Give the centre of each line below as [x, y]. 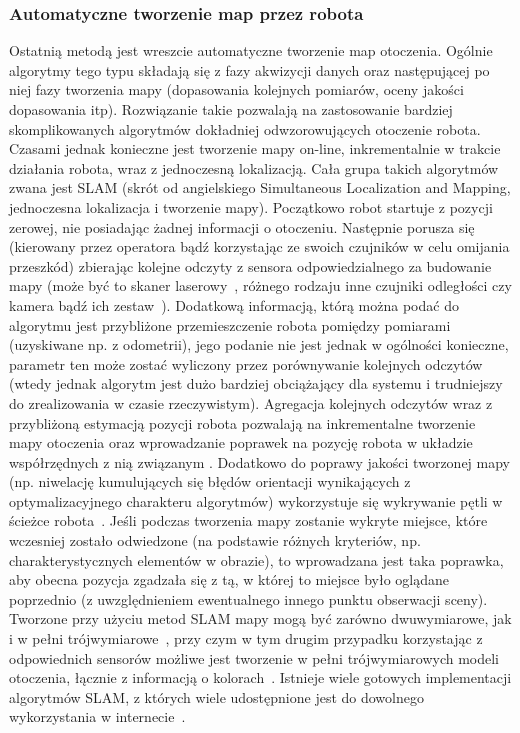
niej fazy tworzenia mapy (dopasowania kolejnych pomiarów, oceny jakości [236, 89]
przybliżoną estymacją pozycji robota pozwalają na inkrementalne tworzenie [242, 422]
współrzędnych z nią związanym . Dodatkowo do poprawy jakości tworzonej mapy [259, 461]
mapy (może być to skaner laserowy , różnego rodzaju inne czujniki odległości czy [260, 285]
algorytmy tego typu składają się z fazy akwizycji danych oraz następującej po [249, 69]
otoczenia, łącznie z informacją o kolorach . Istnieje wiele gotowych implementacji [260, 677]
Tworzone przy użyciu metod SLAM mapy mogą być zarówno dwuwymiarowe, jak [260, 618]
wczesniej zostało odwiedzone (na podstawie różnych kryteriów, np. [215, 540]
